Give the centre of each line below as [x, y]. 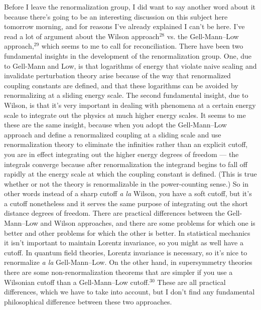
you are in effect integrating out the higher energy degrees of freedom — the [121, 154]
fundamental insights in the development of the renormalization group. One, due [128, 55]
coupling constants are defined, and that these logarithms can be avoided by [121, 85]
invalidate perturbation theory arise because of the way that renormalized [117, 75]
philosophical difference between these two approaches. [88, 301]
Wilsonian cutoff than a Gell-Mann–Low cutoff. [77, 282]
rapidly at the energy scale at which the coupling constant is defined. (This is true [130, 174]
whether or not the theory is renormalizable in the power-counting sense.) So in [126, 183]
